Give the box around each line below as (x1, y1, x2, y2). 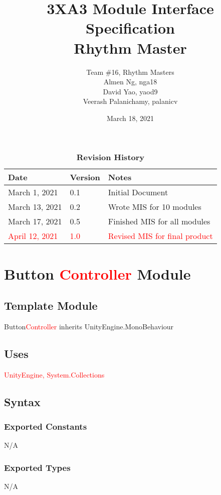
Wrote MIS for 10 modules (108, 201, 201, 213)
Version (70, 171, 100, 183)
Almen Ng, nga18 (103, 76, 157, 87)
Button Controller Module (4, 263, 191, 284)
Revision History (76, 151, 145, 163)
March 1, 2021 (8, 186, 58, 198)
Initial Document (108, 186, 168, 198)
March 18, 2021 (106, 112, 154, 123)
